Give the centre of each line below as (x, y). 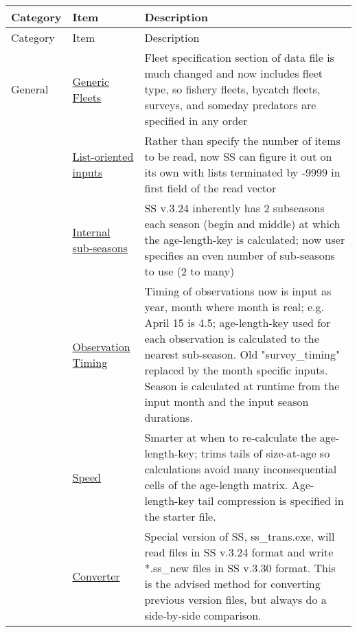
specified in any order (196, 121)
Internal (91, 232)
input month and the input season (227, 402)
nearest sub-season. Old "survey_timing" (242, 354)
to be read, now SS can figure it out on (238, 156)
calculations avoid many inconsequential (241, 469)
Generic (91, 81)
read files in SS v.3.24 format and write (239, 552)
